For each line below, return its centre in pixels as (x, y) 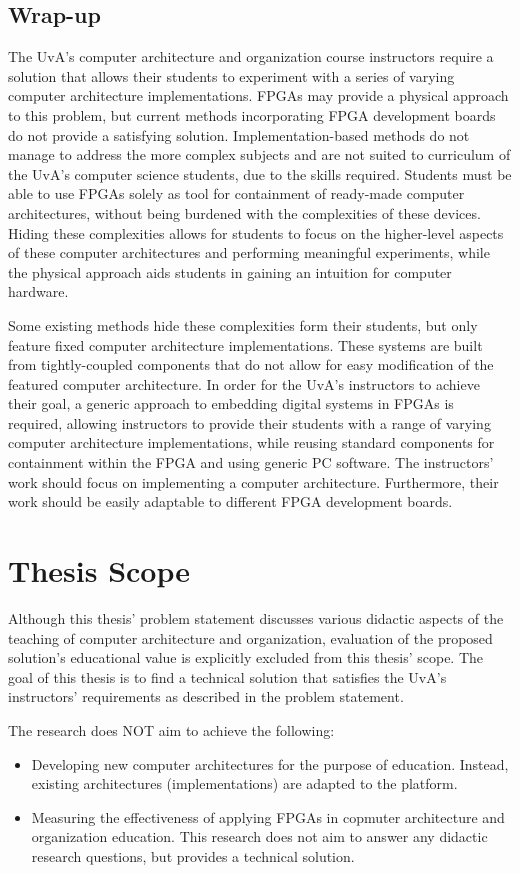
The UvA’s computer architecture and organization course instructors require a (251, 56)
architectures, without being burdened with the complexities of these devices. (244, 212)
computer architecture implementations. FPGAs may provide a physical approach (258, 95)
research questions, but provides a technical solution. (193, 855)
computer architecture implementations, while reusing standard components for (251, 442)
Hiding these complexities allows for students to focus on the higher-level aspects (256, 232)
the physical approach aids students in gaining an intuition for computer (230, 271)
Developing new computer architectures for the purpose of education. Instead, (270, 763)
